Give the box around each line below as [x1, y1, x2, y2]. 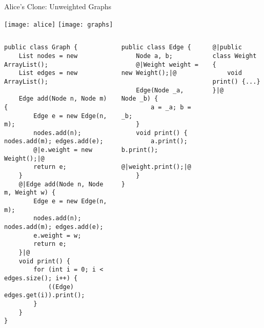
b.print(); [121, 146, 158, 154]
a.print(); [150, 138, 188, 145]
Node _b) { [121, 95, 158, 103]
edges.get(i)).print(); [4, 292, 85, 299]
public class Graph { [4, 44, 78, 51]
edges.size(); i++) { [4, 274, 78, 282]
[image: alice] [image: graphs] [4, 21, 113, 28]
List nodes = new [18, 52, 78, 60]
